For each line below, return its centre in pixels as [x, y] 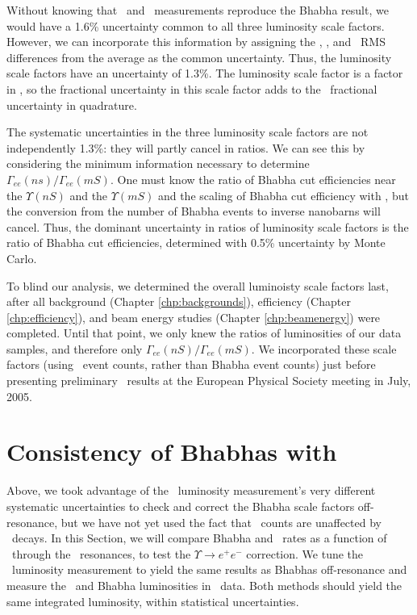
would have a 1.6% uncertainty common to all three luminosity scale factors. [196, 25]
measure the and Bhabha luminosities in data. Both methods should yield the [204, 585]
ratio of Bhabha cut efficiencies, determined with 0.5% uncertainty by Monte [196, 243]
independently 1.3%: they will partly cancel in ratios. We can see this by [186, 147]
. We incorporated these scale [324, 348]
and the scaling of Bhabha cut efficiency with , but [283, 195]
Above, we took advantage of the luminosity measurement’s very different [191, 490]
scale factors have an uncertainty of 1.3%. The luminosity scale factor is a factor [205, 73]
